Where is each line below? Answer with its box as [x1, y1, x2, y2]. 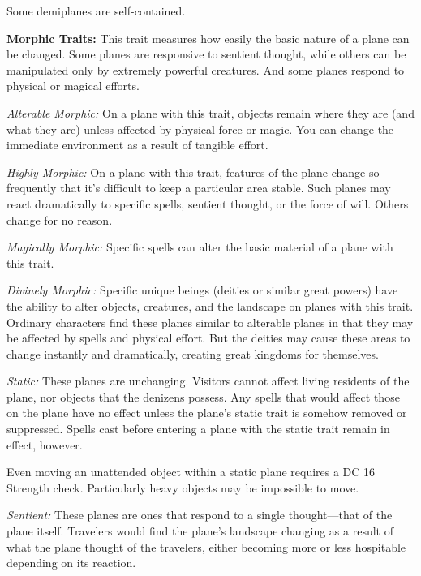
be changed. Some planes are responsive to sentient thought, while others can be [6, 45, 406, 62]
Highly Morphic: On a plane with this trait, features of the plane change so [6, 163, 380, 180]
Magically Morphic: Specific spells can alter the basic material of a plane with [6, 239, 393, 256]
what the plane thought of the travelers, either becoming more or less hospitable [6, 538, 406, 555]
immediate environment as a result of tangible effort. [6, 136, 268, 153]
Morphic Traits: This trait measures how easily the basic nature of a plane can [6, 29, 410, 46]
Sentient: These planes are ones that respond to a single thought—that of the [6, 506, 393, 523]
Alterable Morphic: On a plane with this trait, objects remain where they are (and [6, 104, 415, 121]
